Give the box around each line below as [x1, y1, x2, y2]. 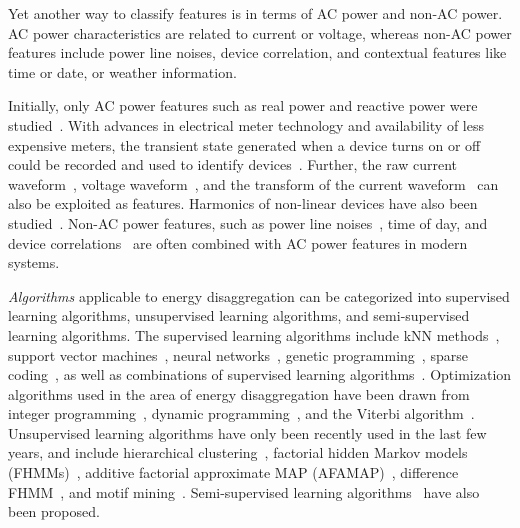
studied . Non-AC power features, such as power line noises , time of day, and [8, 212, 488, 233]
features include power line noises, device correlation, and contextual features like [8, 42, 507, 63]
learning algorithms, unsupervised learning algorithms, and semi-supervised [8, 305, 470, 326]
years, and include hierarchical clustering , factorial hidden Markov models [8, 442, 468, 463]
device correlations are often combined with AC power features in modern [8, 232, 468, 253]
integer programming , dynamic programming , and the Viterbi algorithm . [8, 403, 475, 424]
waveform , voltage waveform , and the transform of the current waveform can [8, 173, 499, 194]
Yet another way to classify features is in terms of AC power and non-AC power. [8, 3, 503, 23]
